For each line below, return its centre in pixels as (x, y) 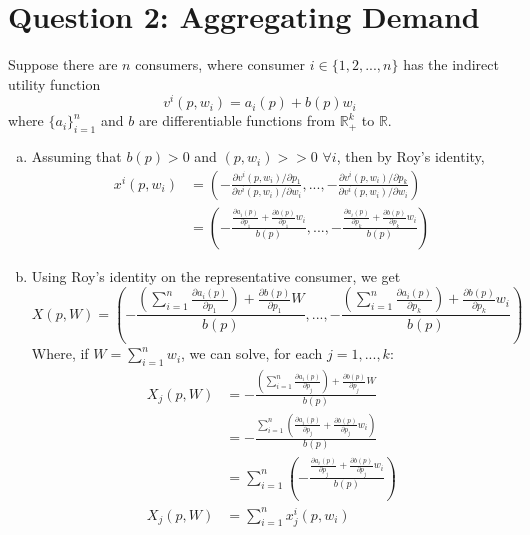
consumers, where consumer (220, 64)
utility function (54, 83)
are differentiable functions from (237, 120)
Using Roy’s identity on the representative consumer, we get (216, 275)
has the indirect (451, 64)
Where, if (60, 353)
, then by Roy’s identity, (410, 156)
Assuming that (76, 156)
